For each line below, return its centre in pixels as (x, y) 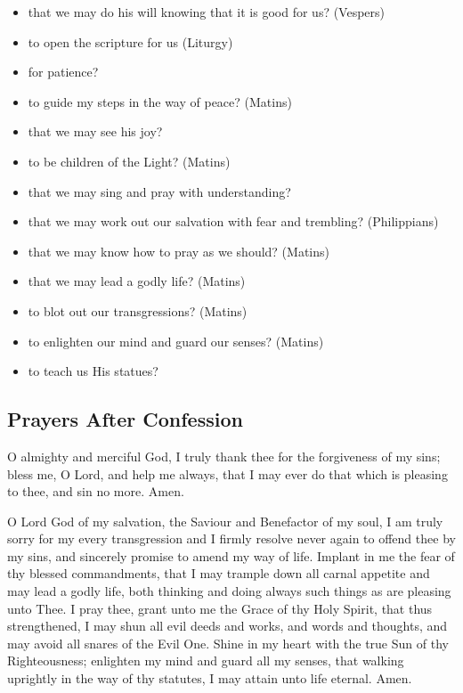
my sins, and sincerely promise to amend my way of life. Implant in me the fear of (231, 555)
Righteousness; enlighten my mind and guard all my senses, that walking (206, 660)
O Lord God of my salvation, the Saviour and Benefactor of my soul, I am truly (225, 521)
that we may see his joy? (95, 131)
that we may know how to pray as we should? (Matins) (179, 251)
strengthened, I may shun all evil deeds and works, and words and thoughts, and (227, 626)
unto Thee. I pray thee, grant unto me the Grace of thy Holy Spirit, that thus (220, 608)
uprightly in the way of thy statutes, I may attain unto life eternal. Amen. (210, 678)
